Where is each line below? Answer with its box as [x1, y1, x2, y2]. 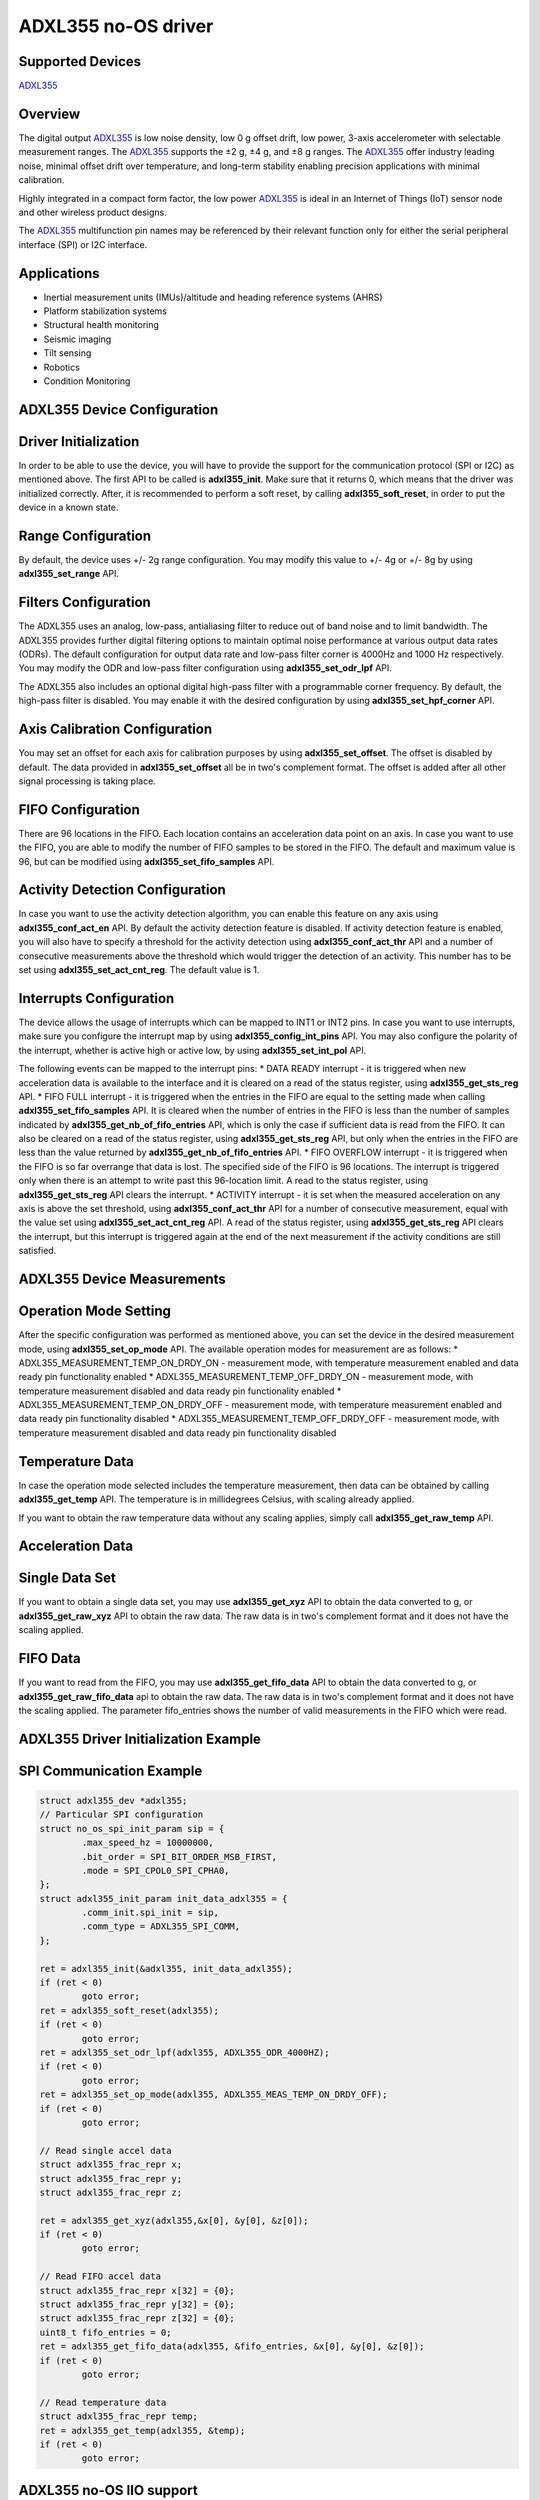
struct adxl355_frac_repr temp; [39, 2411, 199, 2422]
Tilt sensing [43, 347, 92, 359]
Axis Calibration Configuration [18, 721, 213, 738]
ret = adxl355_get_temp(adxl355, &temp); [39, 2425, 246, 2436]
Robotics [43, 361, 80, 373]
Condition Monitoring [43, 375, 131, 387]
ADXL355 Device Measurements [18, 1271, 227, 1288]
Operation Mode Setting [18, 1303, 172, 1320]
